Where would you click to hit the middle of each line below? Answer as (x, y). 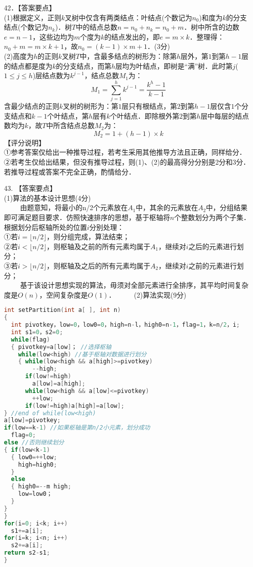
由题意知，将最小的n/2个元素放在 (74, 207)
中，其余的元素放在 (167, 207)
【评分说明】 (25, 142)
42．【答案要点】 (30, 7)
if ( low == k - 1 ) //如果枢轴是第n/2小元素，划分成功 (77, 428)
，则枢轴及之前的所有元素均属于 (99, 246)
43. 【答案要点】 (30, 188)
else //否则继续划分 (34, 443)
